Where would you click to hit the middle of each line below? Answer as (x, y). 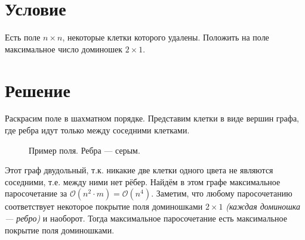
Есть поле (23, 37)
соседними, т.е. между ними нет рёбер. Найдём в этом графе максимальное (143, 181)
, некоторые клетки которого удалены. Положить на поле (166, 37)
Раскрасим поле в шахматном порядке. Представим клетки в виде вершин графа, (152, 118)
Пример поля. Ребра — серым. (84, 150)
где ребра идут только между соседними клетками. (97, 130)
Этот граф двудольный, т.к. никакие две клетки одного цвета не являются (139, 170)
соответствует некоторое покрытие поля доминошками (104, 206)
